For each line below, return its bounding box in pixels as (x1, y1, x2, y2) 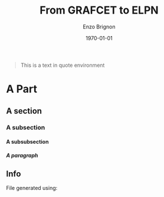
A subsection (6, 124, 45, 132)
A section (6, 106, 42, 116)
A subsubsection (6, 138, 49, 146)
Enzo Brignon (82, 23, 116, 30)
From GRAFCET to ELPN (40, 4, 159, 17)
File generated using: (6, 185, 58, 192)
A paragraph (6, 151, 38, 159)
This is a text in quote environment (20, 62, 105, 69)
